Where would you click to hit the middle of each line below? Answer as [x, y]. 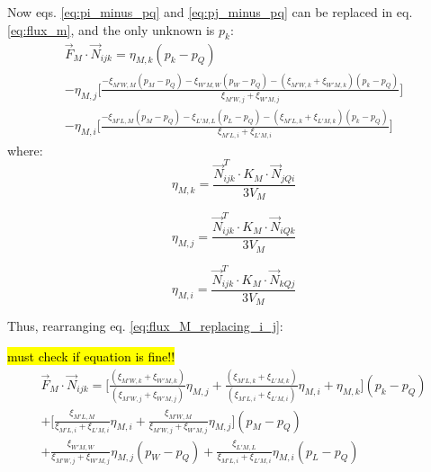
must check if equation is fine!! [91, 356]
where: [25, 150]
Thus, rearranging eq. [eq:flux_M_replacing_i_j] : [145, 326]
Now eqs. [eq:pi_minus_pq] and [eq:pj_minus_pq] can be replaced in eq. [210, 12]
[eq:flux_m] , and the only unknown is [111, 29]
